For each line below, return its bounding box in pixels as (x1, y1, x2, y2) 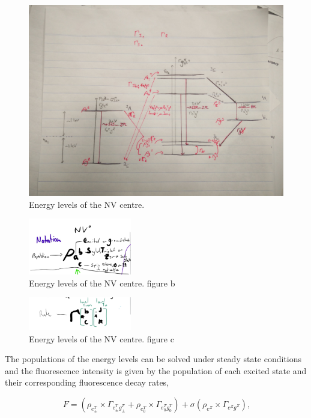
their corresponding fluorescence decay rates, (5, 376, 169, 389)
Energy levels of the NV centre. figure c (29, 332, 174, 345)
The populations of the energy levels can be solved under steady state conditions (5, 353, 302, 365)
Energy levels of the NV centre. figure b (29, 276, 175, 289)
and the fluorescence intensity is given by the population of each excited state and (5, 364, 307, 377)
